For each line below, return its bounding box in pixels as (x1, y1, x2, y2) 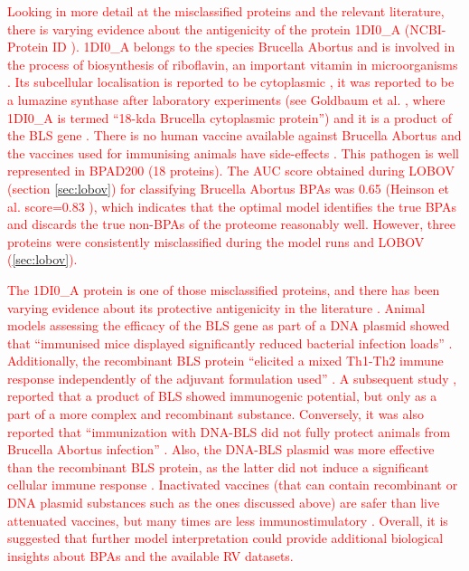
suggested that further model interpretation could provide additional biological (7, 528, 444, 547)
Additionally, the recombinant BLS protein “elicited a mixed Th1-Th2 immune (7, 351, 444, 370)
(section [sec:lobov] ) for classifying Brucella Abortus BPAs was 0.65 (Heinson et (7, 178, 449, 197)
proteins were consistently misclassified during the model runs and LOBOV (7, 232, 425, 251)
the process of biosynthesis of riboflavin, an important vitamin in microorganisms (7, 54, 458, 73)
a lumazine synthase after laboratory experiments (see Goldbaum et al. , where (7, 90, 446, 109)
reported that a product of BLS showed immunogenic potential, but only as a (7, 386, 437, 405)
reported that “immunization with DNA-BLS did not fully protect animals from (7, 422, 451, 441)
